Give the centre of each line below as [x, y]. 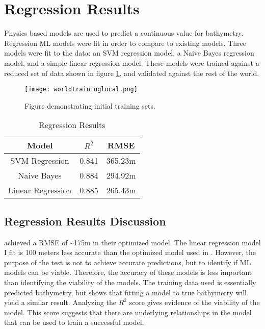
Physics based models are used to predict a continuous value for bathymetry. [124, 33]
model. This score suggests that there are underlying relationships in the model [128, 312]
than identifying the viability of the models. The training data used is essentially [130, 282]
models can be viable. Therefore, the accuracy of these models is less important [128, 272]
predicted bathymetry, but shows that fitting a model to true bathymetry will [125, 292]
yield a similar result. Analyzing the [60, 302]
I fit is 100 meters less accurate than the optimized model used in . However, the [130, 252]
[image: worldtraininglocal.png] [81, 90]
